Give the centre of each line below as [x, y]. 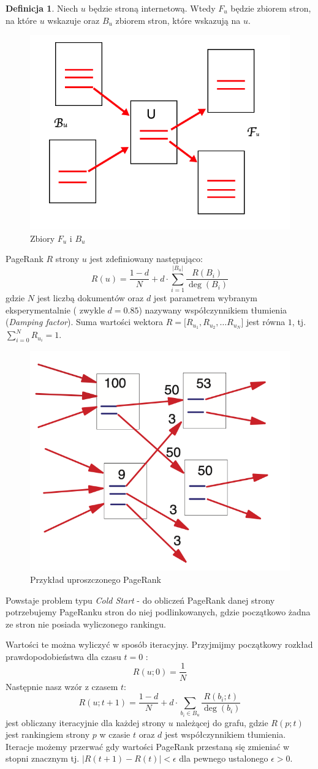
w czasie [115, 734]
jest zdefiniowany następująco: [146, 259]
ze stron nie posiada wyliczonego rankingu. [86, 624]
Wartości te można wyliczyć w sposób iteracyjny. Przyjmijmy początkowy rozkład [159, 644]
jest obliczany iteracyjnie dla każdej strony [86, 722]
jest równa [266, 322]
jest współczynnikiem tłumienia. [225, 734]
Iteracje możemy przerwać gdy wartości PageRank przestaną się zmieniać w [148, 746]
